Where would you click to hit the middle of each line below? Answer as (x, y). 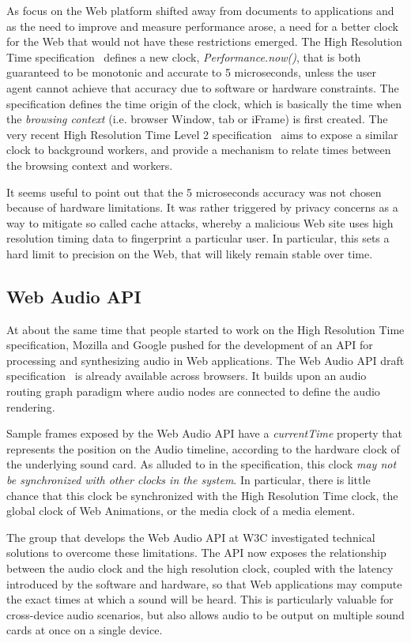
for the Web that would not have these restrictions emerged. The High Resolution (204, 41)
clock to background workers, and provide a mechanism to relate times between (199, 150)
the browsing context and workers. (90, 165)
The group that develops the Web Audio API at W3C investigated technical (191, 537)
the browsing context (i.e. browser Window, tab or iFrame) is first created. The (197, 119)
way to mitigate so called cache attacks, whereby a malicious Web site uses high (200, 222)
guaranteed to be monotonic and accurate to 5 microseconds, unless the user (191, 72)
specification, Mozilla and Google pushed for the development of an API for (190, 345)
